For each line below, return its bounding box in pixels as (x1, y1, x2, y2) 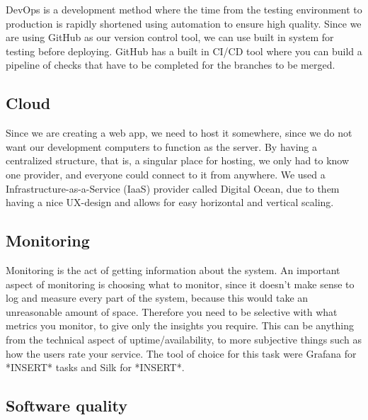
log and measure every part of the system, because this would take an (6, 290, 309, 305)
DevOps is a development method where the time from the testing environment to (6, 2, 362, 16)
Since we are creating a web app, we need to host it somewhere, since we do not (6, 125, 352, 140)
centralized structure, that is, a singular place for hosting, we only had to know (6, 153, 350, 168)
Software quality (6, 395, 127, 416)
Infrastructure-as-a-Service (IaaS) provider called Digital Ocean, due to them (6, 181, 340, 195)
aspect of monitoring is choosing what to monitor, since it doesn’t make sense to (6, 276, 355, 291)
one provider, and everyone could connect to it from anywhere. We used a (6, 166, 326, 181)
